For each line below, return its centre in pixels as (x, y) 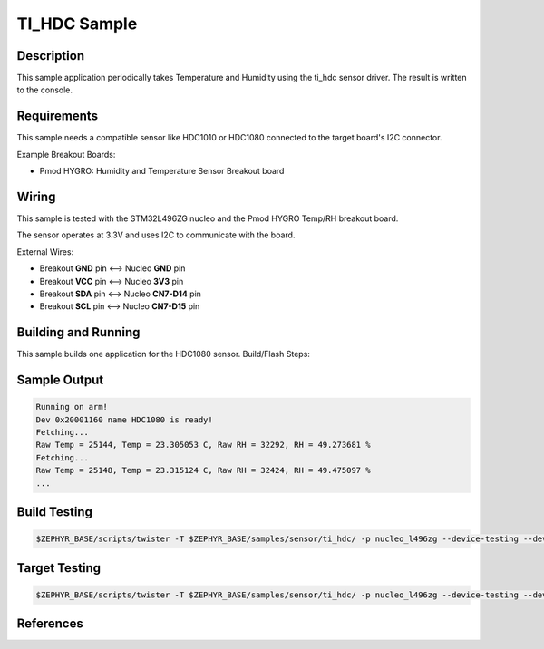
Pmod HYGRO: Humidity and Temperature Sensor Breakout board (162, 171)
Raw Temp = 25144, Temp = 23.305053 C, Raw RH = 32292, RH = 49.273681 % (203, 445)
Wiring (36, 196)
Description (51, 56)
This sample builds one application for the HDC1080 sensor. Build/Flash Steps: (163, 354)
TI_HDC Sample (77, 24)
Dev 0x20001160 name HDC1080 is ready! (124, 420)
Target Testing (59, 568)
